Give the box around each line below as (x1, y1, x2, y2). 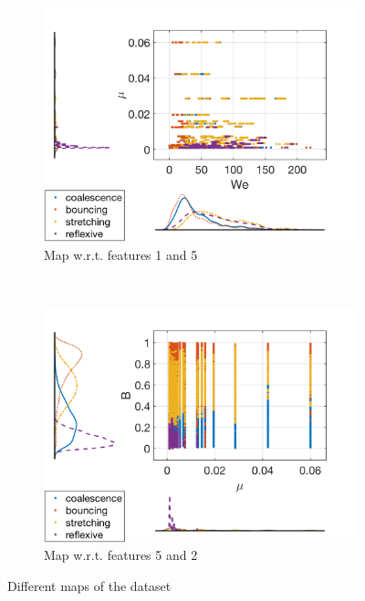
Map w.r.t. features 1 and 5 (44, 244, 198, 264)
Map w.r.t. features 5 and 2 (44, 545, 198, 565)
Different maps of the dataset (7, 575, 172, 595)
